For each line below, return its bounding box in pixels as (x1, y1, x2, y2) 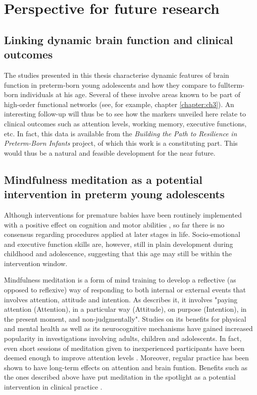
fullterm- (218, 79, 245, 90)
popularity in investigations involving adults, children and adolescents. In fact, (4, 333, 242, 343)
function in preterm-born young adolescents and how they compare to (4, 79, 216, 90)
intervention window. (4, 258, 68, 268)
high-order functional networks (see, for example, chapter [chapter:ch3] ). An (4, 99, 234, 109)
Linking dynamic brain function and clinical (4, 32, 233, 47)
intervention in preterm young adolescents (4, 186, 225, 202)
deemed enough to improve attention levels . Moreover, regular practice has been (4, 352, 249, 363)
